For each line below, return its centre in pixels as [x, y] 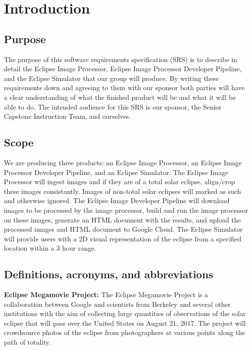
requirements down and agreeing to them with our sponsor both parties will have [124, 87]
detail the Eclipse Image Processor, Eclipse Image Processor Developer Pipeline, [123, 69]
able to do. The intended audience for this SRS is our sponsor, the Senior [113, 106]
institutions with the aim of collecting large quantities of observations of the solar [125, 313]
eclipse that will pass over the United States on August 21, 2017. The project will [125, 323]
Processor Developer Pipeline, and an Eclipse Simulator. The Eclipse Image [116, 172]
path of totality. [27, 342]
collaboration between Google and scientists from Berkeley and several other [117, 304]
